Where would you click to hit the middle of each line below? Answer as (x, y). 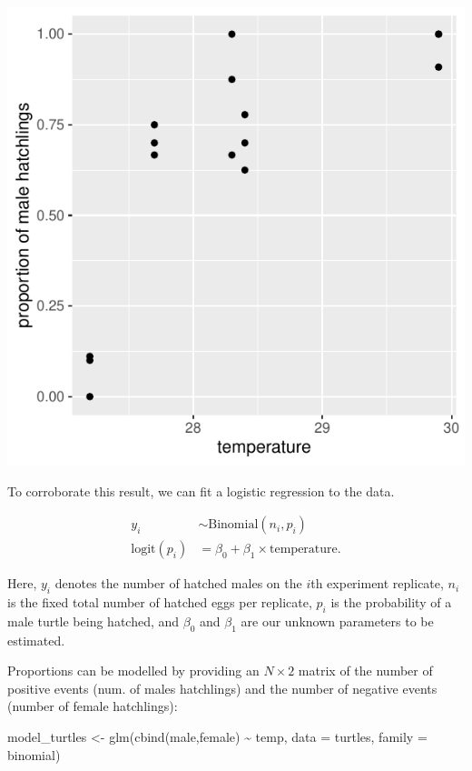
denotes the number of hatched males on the (178, 583)
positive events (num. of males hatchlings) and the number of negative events (222, 688)
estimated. (36, 640)
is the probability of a (391, 602)
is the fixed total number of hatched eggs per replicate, (160, 602)
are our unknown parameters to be (337, 621)
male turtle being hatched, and (93, 621)
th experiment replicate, (377, 583)
